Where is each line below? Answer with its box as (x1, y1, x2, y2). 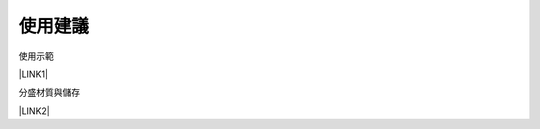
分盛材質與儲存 (18, 86, 80, 99)
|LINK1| (18, 68, 49, 80)
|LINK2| (18, 105, 50, 117)
